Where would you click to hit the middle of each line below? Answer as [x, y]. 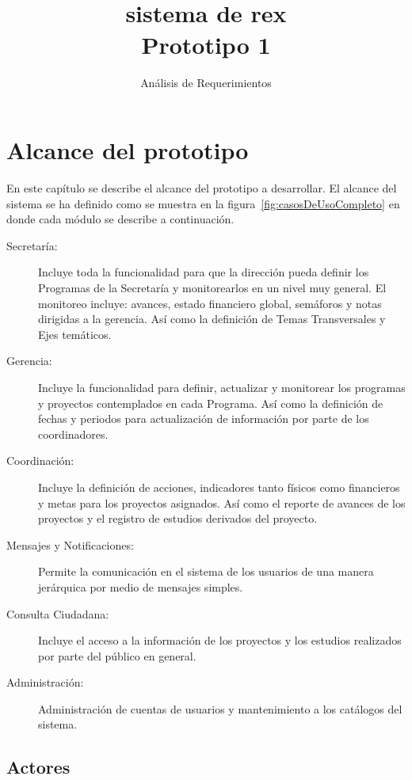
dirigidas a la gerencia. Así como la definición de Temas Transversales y [212, 319]
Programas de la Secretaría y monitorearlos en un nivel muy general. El [212, 287]
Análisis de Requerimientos [206, 82]
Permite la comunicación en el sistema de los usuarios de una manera [206, 571]
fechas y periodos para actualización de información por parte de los [204, 419]
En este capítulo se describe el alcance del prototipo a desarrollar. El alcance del [202, 188]
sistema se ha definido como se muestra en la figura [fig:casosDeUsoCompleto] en [203, 203]
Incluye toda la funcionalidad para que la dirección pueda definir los [204, 272]
